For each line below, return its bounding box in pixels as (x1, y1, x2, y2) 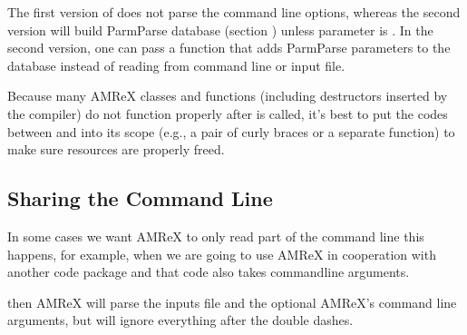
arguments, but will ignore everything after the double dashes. (7, 310, 354, 330)
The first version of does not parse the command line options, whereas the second (7, 3, 461, 21)
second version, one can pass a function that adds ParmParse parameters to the (7, 38, 451, 57)
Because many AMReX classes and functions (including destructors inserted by (7, 86, 448, 105)
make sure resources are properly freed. (7, 140, 225, 159)
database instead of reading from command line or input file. (7, 55, 345, 74)
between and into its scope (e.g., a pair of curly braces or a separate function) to (7, 122, 455, 141)
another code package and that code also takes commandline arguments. (7, 262, 410, 281)
